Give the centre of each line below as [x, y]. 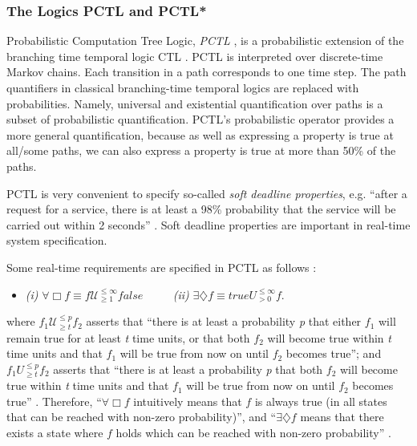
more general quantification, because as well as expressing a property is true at [200, 134]
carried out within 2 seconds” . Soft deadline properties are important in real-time [208, 224]
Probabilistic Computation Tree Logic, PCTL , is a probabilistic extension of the [205, 41]
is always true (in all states [321, 401]
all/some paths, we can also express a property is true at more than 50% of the [201, 150]
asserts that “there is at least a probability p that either [224, 321]
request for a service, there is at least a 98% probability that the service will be [201, 209]
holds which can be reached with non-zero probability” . [253, 433]
